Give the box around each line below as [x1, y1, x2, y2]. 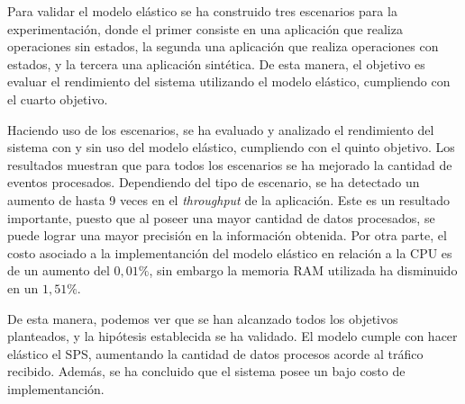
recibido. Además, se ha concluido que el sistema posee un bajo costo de [7, 362, 406, 381]
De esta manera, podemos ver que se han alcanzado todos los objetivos [7, 309, 398, 328]
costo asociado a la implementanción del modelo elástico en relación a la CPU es [7, 243, 452, 262]
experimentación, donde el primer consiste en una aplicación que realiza [7, 19, 403, 38]
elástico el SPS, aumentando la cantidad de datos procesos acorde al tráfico [7, 344, 424, 363]
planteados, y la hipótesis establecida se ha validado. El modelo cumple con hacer [7, 327, 458, 346]
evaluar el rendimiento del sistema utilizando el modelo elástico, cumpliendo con [7, 72, 451, 91]
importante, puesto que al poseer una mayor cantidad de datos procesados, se [7, 208, 435, 227]
